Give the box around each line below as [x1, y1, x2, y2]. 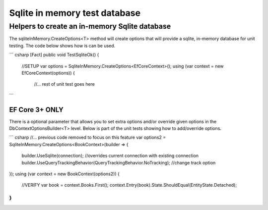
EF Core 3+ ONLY [9, 105, 64, 114]
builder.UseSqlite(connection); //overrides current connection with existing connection [21, 153, 199, 158]
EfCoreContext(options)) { [21, 70, 75, 76]
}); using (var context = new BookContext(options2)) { [9, 171, 120, 177]
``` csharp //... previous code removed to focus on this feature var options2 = [9, 134, 166, 141]
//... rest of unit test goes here [34, 81, 95, 87]
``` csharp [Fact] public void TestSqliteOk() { [9, 52, 99, 58]
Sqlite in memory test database [9, 7, 141, 18]
